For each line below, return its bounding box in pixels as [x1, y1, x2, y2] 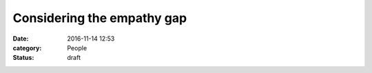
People [67, 43, 87, 52]
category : [12, 43, 42, 52]
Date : [12, 34, 29, 43]
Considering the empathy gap [12, 10, 187, 25]
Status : [12, 54, 34, 62]
